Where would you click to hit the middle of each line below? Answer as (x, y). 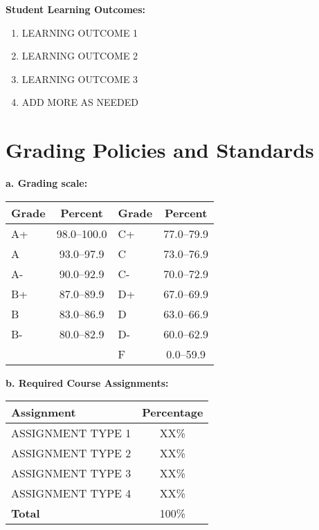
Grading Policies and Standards (160, 150)
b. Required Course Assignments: (87, 382)
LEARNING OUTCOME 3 (80, 79)
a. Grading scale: (47, 183)
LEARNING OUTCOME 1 (80, 32)
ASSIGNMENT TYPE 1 (71, 433)
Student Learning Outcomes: (76, 9)
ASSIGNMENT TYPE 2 (71, 453)
